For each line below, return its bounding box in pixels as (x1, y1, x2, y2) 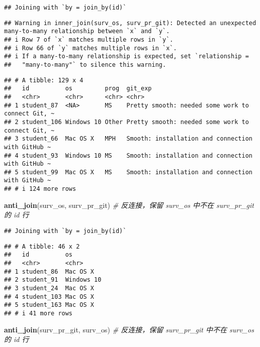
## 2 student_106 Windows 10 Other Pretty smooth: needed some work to (4, 118, 249, 126)
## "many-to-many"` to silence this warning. (4, 61, 166, 68)
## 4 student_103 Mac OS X (4, 293, 94, 300)
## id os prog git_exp (4, 85, 152, 92)
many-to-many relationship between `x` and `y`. (4, 28, 170, 35)
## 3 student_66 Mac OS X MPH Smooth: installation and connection (4, 135, 252, 143)
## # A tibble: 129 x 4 (4, 76, 83, 84)
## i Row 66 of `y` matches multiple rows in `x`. (4, 44, 177, 52)
